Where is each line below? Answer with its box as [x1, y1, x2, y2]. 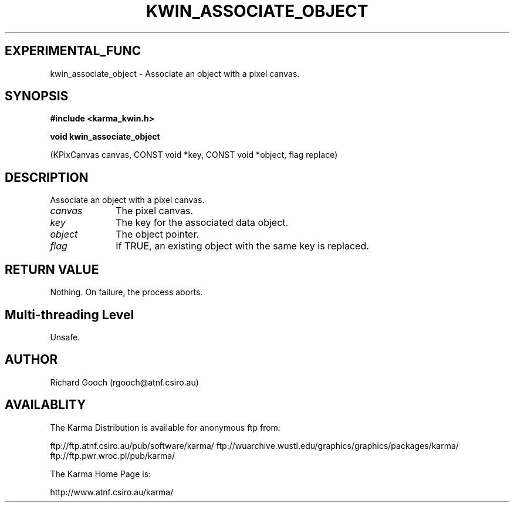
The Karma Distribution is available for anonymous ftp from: [50, 422, 280, 432]
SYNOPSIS [5, 89, 69, 104]
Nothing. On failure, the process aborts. [50, 287, 203, 298]
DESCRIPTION [5, 170, 89, 185]
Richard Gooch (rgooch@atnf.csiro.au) [50, 377, 199, 387]
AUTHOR [5, 352, 58, 367]
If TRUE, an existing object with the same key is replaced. [116, 240, 369, 252]
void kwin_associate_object [50, 131, 160, 142]
